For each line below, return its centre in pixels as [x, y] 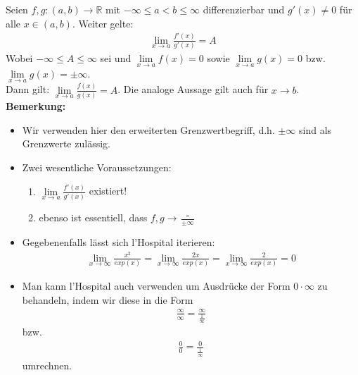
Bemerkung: [36, 106]
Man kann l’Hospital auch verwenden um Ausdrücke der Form [156, 285]
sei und [116, 57]
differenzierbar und [244, 9]
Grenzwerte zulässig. [66, 143]
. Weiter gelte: [103, 23]
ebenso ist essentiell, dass [93, 217]
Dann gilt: [28, 89]
